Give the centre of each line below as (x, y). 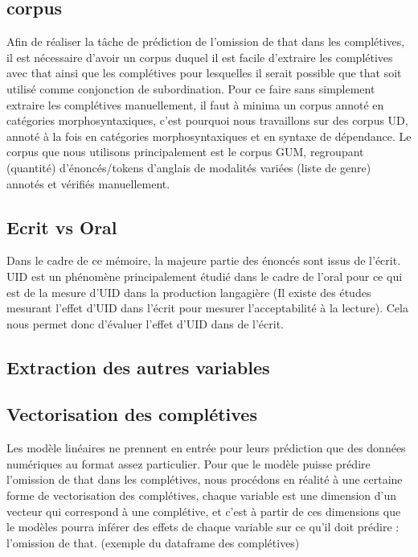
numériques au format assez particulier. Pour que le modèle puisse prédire (189, 463)
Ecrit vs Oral (62, 227)
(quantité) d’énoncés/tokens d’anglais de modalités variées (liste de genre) (189, 167)
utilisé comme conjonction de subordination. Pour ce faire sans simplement (191, 88)
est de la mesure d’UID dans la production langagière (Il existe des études (189, 292)
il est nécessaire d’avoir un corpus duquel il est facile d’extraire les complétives (200, 57)
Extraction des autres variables (138, 367)
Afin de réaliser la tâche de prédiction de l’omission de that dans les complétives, (206, 41)
